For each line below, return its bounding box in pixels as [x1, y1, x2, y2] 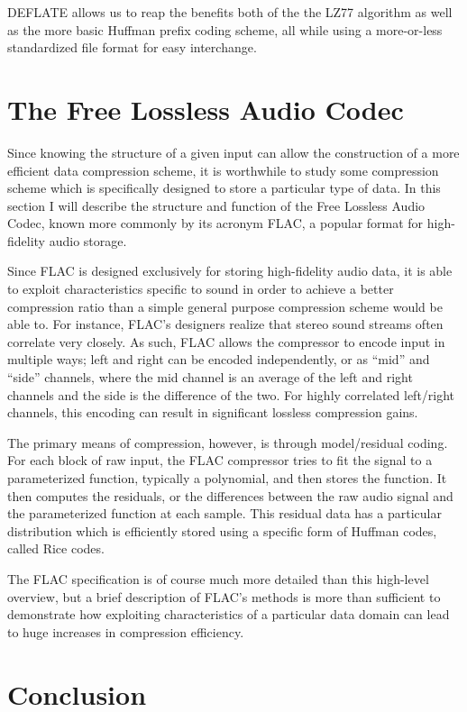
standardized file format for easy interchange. [7, 38, 257, 57]
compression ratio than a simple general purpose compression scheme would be [7, 297, 443, 315]
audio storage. [49, 231, 127, 250]
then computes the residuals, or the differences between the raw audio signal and [7, 486, 453, 505]
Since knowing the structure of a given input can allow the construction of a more [7, 142, 460, 161]
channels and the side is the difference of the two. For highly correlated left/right [7, 385, 455, 404]
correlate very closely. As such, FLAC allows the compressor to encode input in [7, 332, 445, 351]
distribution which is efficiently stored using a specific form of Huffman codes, [7, 521, 437, 540]
